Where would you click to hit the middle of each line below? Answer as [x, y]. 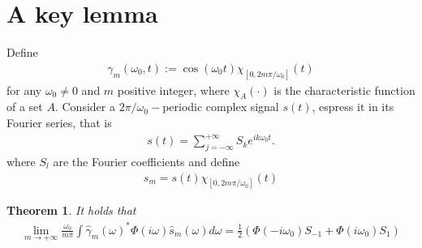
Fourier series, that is [59, 122]
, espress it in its [353, 107]
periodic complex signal [221, 107]
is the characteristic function [344, 90]
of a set [25, 107]
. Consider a [85, 107]
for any [24, 90]
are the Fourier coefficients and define [146, 161]
